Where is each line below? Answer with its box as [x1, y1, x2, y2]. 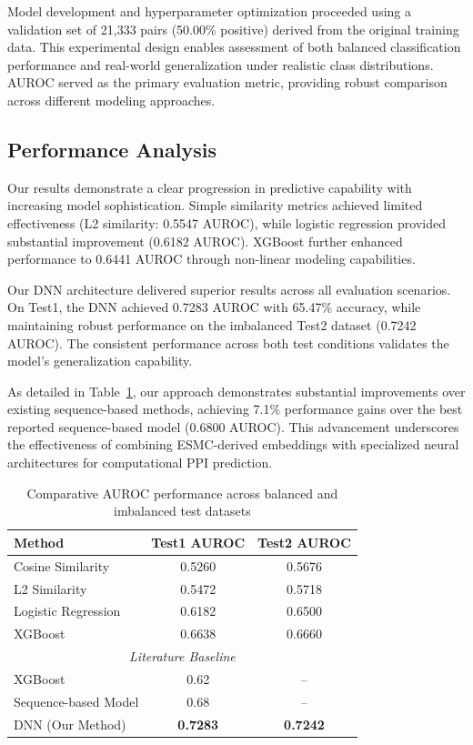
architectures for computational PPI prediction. [7, 453, 273, 472]
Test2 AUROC [257, 532, 351, 551]
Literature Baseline [129, 647, 236, 666]
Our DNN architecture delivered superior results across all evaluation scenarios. [7, 279, 451, 298]
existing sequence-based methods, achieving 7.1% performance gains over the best [7, 399, 463, 418]
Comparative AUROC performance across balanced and [26, 483, 338, 502]
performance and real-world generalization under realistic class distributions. [7, 55, 434, 74]
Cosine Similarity [14, 556, 110, 575]
